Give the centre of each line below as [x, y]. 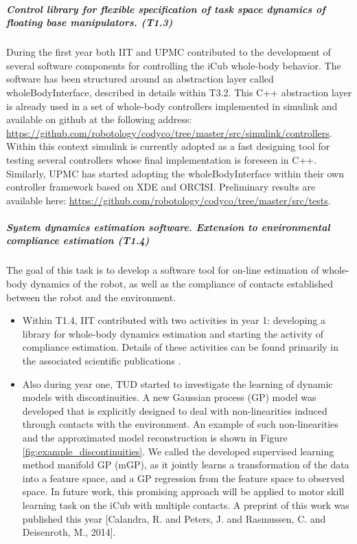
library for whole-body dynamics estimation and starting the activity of [173, 333]
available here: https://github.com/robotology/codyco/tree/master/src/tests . [169, 200]
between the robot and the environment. [91, 297]
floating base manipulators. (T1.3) [90, 22]
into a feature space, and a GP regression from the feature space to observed [183, 478]
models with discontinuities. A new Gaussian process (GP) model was [169, 397]
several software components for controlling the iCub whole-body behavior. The [174, 65]
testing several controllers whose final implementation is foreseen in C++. [162, 159]
